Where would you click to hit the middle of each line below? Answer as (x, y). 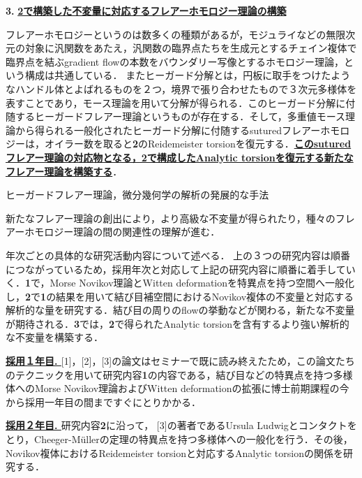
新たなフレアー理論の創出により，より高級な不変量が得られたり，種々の (171, 218)
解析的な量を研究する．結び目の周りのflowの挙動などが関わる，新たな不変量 (180, 310)
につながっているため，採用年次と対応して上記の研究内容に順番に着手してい (181, 269)
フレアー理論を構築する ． (64, 171)
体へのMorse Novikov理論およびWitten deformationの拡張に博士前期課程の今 (178, 388)
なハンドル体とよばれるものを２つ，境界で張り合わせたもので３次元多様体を (181, 88)
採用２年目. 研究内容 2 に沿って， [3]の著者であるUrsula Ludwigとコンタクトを (181, 425)
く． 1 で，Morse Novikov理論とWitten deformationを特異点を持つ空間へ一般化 (180, 283)
